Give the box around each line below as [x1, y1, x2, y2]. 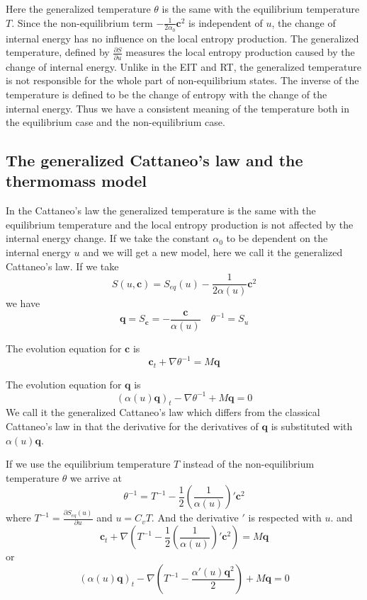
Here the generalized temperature [6, 1, 151, 16]
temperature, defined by [6, 45, 110, 59]
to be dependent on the [226, 231, 328, 246]
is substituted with [271, 419, 353, 434]
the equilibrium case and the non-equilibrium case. [6, 115, 225, 129]
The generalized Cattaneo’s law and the [6, 149, 303, 171]
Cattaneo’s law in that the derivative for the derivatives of [6, 419, 259, 434]
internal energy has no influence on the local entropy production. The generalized [6, 30, 359, 45]
